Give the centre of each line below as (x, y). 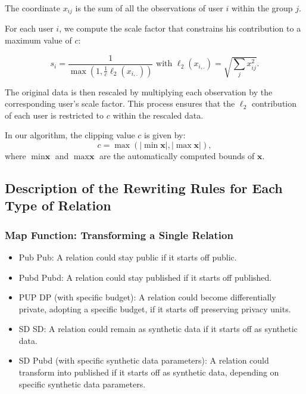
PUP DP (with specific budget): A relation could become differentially (147, 297)
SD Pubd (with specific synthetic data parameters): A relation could (144, 360)
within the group (262, 8)
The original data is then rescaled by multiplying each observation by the (139, 91)
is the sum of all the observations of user (149, 8)
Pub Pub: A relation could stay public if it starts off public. (128, 257)
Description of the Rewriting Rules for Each (144, 187)
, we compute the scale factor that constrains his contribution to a (180, 28)
